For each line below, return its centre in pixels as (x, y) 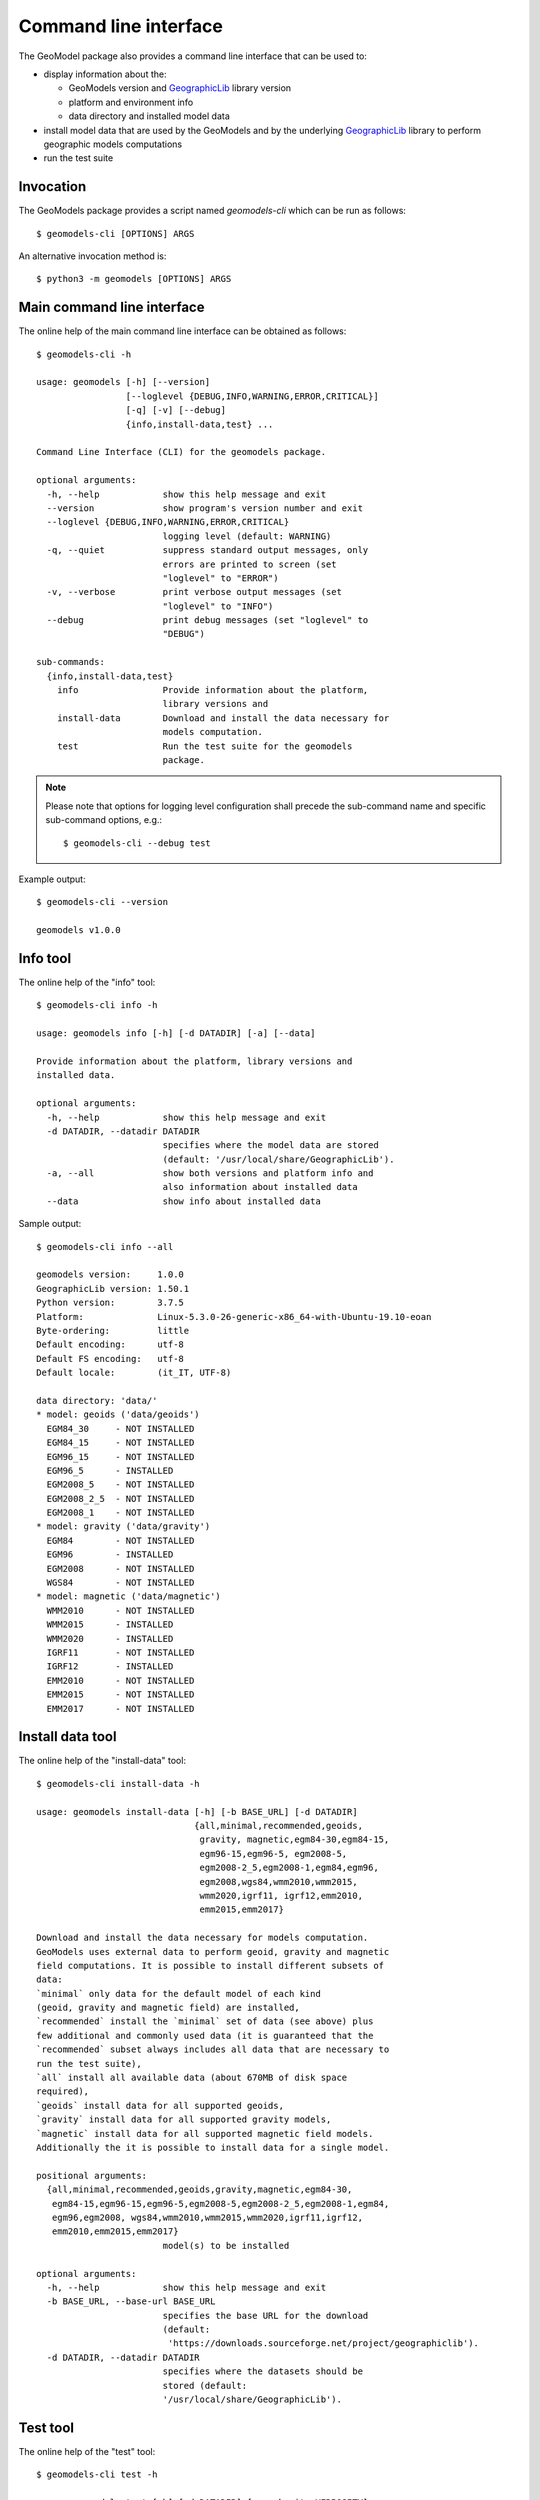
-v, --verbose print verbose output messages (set (194, 592)
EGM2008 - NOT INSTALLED (120, 1568)
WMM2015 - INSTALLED (110, 1624)
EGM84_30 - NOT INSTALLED (120, 1428)
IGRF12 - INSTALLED (110, 1666)
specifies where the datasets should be (263, 2371)
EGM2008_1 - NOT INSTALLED (120, 1513)
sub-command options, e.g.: (104, 820)
